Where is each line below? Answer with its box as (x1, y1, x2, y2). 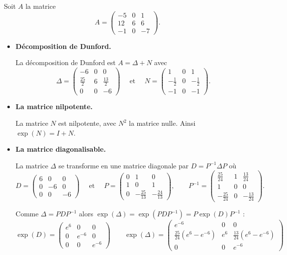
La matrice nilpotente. (15, 101, 93, 112)
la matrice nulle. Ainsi (129, 118, 196, 128)
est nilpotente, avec (58, 118, 116, 128)
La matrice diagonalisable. (15, 144, 106, 154)
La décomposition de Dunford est (15, 57, 116, 68)
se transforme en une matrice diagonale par (58, 160, 189, 170)
